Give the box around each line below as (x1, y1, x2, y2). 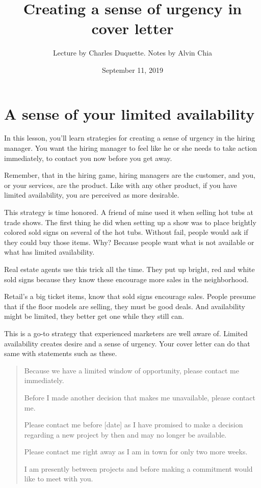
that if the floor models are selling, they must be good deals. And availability (4, 301, 245, 311)
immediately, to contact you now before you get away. (4, 152, 172, 163)
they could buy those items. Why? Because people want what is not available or (4, 236, 254, 247)
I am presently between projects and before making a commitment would (24, 463, 253, 474)
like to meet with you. (24, 473, 93, 484)
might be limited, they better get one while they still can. (4, 311, 184, 321)
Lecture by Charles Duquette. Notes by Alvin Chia (53, 47, 213, 58)
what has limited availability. (4, 247, 95, 257)
